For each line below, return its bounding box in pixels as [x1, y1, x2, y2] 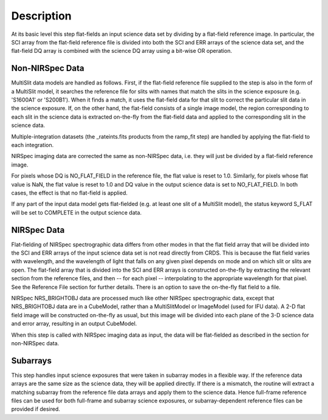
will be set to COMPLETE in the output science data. [11, 208, 142, 216]
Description [11, 9, 72, 22]
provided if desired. [11, 405, 61, 413]
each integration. [11, 141, 54, 148]
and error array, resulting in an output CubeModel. [11, 320, 137, 328]
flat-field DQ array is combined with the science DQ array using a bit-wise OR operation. [11, 47, 232, 55]
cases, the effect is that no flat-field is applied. [11, 189, 128, 196]
